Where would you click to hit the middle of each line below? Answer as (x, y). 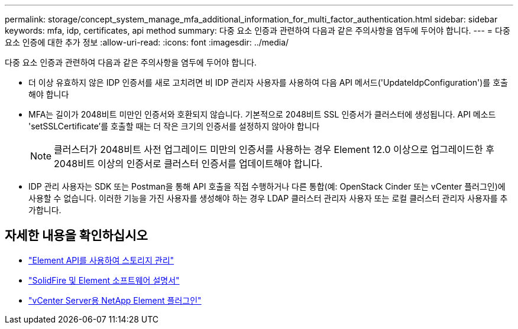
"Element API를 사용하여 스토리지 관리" (101, 260)
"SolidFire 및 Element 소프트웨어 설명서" (104, 280)
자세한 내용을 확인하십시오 (76, 236)
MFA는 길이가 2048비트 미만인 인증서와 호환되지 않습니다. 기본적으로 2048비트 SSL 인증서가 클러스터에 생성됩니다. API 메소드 (262, 114)
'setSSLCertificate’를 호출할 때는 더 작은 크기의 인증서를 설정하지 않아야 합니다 (174, 126)
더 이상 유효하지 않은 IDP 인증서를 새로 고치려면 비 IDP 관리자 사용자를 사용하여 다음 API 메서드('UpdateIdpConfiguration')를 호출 (268, 82)
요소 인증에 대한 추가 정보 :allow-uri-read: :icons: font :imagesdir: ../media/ (147, 42)
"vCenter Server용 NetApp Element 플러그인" (115, 300)
